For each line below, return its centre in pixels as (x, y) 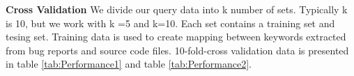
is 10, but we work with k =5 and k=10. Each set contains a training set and (170, 23)
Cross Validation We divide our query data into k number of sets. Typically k (177, 9)
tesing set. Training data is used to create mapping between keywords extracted (176, 37)
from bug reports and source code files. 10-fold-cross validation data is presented (177, 50)
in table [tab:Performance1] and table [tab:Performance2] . (129, 64)
